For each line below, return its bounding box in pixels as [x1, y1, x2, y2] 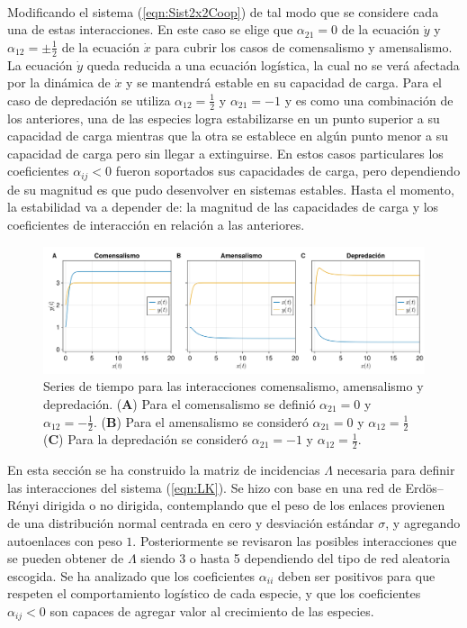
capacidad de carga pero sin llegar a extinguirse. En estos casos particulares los [7, 143, 444, 162]
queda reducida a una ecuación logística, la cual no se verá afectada [86, 55, 460, 74]
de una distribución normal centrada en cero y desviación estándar [7, 514, 374, 532]
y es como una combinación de [284, 90, 454, 109]
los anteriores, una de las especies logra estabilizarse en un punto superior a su [7, 108, 440, 127]
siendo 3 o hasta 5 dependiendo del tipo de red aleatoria [140, 549, 451, 568]
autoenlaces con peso [7, 531, 122, 550]
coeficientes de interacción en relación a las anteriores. [7, 215, 305, 234]
